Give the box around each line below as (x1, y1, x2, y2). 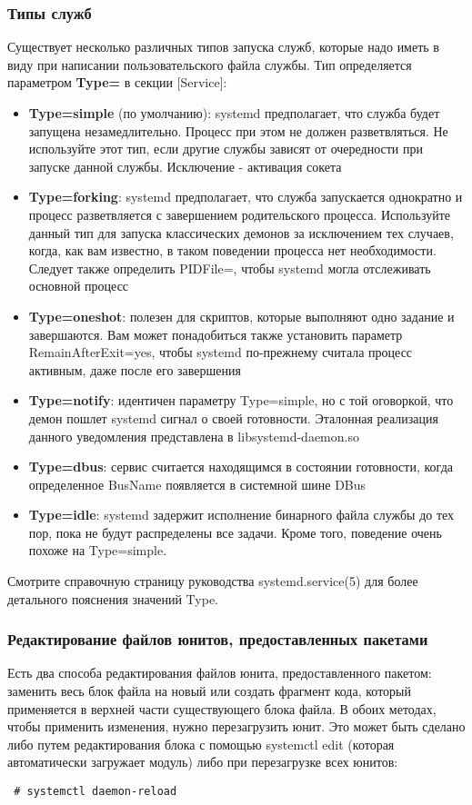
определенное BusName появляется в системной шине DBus (28, 474, 367, 493)
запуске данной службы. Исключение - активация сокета (28, 156, 342, 175)
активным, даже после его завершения (28, 360, 241, 379)
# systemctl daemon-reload (14, 785, 177, 799)
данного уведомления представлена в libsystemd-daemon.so (28, 426, 359, 445)
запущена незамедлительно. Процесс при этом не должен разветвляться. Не (28, 121, 448, 140)
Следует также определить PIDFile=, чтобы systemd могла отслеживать (28, 258, 431, 277)
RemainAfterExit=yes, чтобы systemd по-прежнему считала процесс (28, 343, 413, 362)
